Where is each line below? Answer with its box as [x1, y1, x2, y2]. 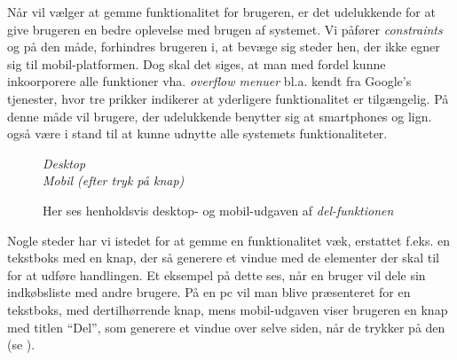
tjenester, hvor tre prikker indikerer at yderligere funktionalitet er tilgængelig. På [7, 89, 449, 107]
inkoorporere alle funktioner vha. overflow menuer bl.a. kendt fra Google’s [7, 72, 412, 90]
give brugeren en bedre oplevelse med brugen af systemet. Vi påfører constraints [7, 20, 443, 38]
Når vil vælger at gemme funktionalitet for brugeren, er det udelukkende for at [7, 3, 436, 20]
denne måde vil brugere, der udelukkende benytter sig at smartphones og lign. [7, 106, 432, 125]
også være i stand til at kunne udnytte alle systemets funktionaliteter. [7, 124, 388, 143]
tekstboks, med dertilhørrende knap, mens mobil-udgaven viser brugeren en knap [7, 300, 448, 318]
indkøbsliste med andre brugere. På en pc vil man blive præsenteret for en [7, 283, 411, 301]
